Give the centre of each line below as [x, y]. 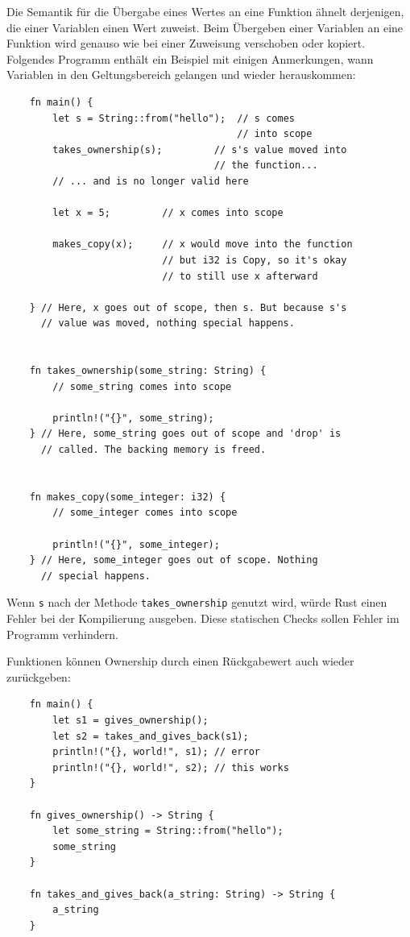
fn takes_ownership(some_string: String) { [148, 371]
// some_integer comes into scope [145, 513]
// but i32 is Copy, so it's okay [255, 260]
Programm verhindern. [62, 634]
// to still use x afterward [240, 276]
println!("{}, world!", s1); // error [156, 752]
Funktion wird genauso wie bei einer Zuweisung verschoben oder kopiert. [186, 43]
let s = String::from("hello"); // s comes [174, 118]
